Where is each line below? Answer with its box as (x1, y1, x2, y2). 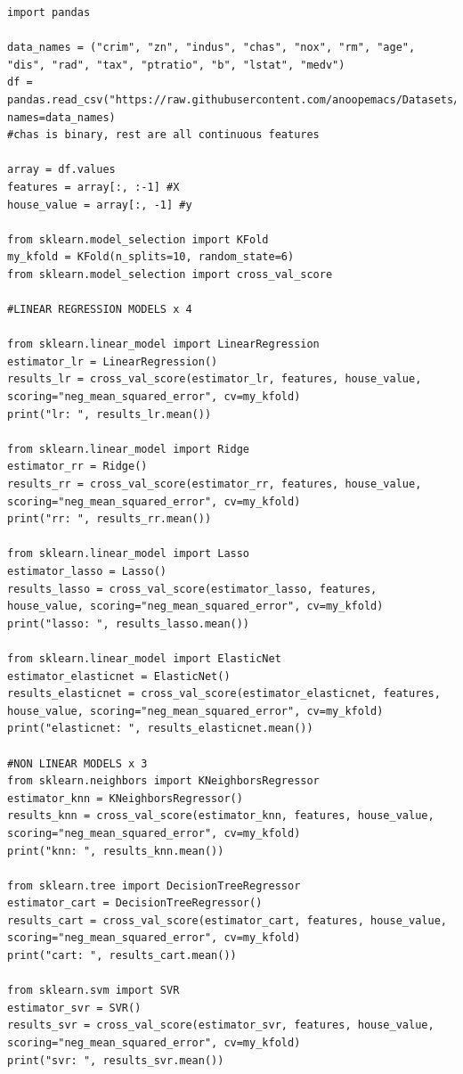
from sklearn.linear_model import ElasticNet (7, 652, 281, 665)
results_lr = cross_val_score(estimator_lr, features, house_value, (7, 373, 422, 386)
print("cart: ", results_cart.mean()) (7, 949, 237, 963)
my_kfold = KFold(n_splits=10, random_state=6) (7, 250, 295, 264)
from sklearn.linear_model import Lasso (7, 547, 250, 561)
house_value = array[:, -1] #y (7, 198, 192, 211)
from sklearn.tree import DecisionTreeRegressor (7, 879, 301, 892)
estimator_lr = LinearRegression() (7, 355, 218, 368)
